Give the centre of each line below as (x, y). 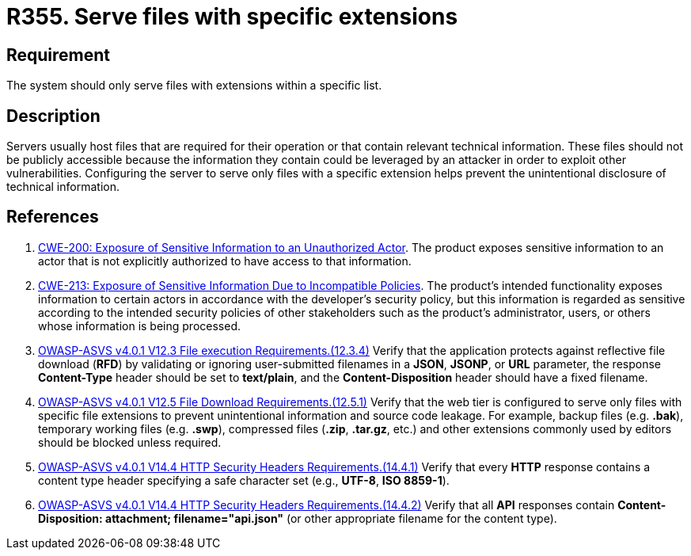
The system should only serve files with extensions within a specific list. (194, 86)
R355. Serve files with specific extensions (232, 17)
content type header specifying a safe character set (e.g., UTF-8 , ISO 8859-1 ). (244, 480)
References (53, 217)
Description (53, 116)
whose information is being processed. (139, 326)
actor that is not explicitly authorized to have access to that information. (225, 261)
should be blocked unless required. (130, 442)
